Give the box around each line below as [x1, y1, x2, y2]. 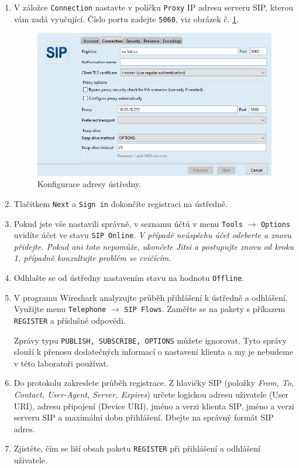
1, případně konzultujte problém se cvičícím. [13, 252, 171, 264]
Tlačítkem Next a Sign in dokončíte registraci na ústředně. [13, 197, 228, 209]
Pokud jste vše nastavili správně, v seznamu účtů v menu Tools [13, 217, 243, 229]
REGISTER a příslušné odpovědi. [13, 314, 126, 326]
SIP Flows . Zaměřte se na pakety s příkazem [124, 303, 286, 315]
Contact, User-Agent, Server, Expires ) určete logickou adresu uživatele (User [13, 388, 289, 401]
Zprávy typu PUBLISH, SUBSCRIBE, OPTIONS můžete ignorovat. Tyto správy [13, 334, 287, 346]
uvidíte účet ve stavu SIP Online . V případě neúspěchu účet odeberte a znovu [13, 229, 291, 241]
